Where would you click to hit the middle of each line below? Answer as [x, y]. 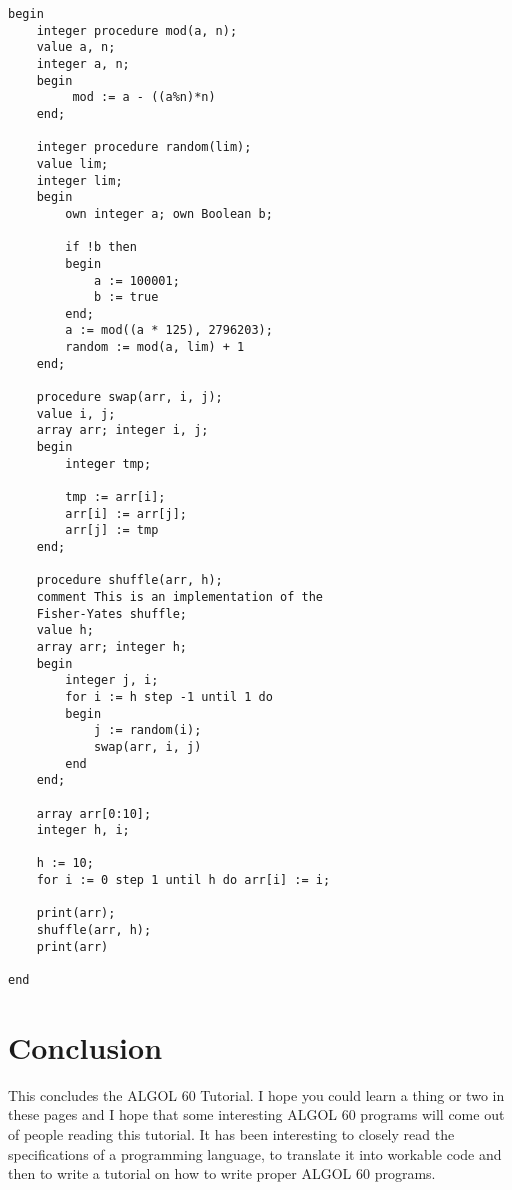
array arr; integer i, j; [122, 430]
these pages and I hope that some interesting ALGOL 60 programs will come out [256, 1114]
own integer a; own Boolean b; [169, 213]
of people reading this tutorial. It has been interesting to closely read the [231, 1134]
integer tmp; [108, 463]
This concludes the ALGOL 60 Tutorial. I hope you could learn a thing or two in [256, 1094]
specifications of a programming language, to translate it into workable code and [255, 1153]
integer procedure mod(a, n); [137, 30]
